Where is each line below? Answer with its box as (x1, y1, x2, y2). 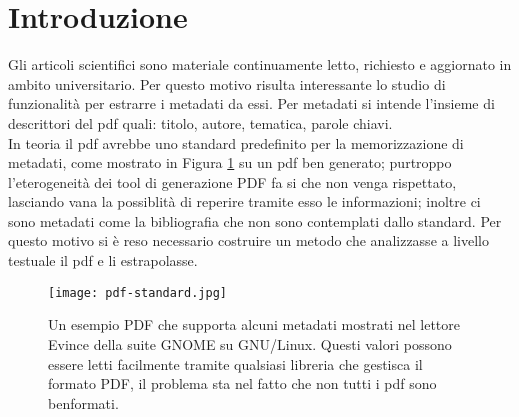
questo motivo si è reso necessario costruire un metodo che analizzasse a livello (8, 230, 489, 251)
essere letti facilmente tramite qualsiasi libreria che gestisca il (48, 353, 423, 374)
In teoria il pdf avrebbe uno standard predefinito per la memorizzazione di (8, 132, 464, 153)
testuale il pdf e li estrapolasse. (8, 250, 198, 271)
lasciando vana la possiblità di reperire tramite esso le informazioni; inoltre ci (8, 191, 481, 212)
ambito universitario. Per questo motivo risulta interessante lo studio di (8, 73, 446, 94)
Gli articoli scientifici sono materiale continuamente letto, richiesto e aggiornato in (8, 54, 512, 75)
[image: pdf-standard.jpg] (48, 285, 227, 300)
